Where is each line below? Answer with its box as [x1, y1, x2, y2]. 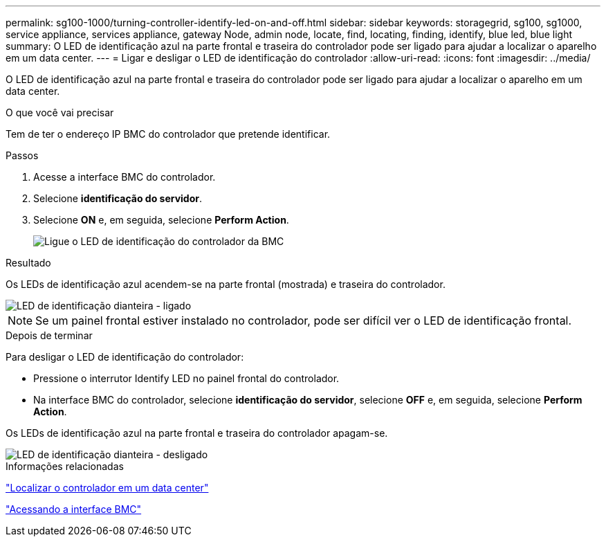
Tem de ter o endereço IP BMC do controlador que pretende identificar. [6, 128, 331, 140]
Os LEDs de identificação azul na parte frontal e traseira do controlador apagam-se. [6, 427, 388, 439]
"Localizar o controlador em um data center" [6, 482, 209, 494]
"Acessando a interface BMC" [6, 503, 142, 515]
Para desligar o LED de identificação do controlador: [6, 351, 244, 363]
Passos [6, 150, 39, 161]
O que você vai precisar [6, 107, 114, 118]
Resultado [6, 257, 51, 269]
